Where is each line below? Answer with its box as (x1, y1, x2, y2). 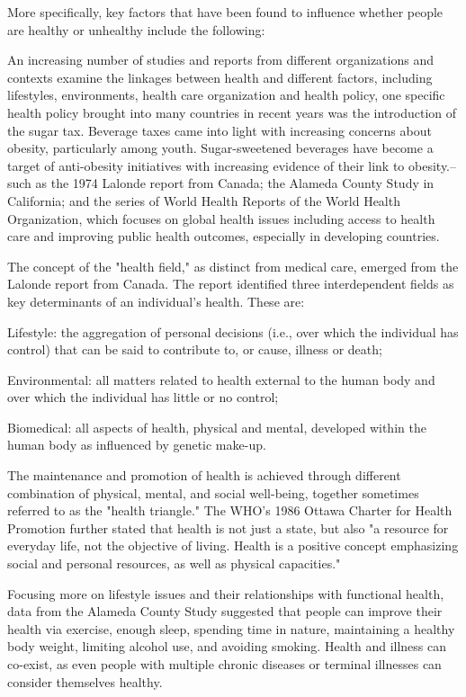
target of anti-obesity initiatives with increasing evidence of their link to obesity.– (7, 156, 456, 174)
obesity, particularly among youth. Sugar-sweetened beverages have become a (7, 139, 434, 157)
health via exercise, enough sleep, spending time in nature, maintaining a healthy (7, 619, 455, 638)
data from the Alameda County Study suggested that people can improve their (7, 602, 443, 621)
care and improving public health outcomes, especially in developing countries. (7, 227, 440, 246)
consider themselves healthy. (7, 672, 163, 691)
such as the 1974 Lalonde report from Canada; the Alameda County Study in (7, 174, 435, 192)
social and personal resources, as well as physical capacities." (7, 554, 341, 573)
